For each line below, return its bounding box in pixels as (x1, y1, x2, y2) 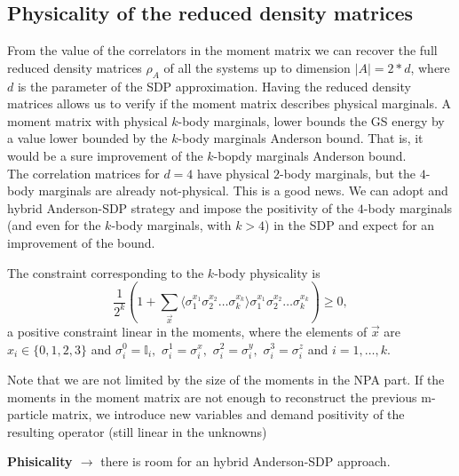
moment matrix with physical (7, 111, 168, 130)
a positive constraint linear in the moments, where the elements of (7, 321, 368, 340)
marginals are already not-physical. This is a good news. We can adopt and (38, 181, 448, 200)
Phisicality (7, 452, 73, 471)
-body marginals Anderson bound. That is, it (178, 129, 423, 147)
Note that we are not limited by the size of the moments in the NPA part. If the (7, 369, 445, 388)
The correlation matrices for (7, 163, 160, 182)
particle (7, 405, 48, 424)
